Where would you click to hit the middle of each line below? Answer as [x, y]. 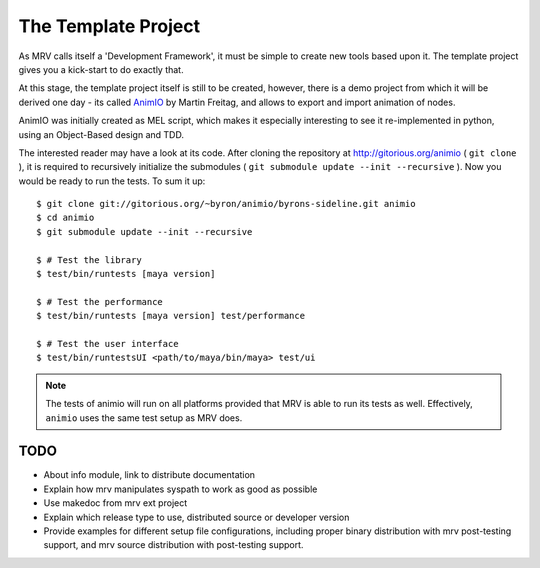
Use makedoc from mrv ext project [115, 503]
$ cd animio [65, 218]
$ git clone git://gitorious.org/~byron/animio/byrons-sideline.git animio [226, 204]
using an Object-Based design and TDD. [101, 134]
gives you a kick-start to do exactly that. [101, 69]
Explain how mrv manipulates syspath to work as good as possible [180, 489]
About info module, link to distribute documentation [149, 475]
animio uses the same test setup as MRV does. [144, 417]
